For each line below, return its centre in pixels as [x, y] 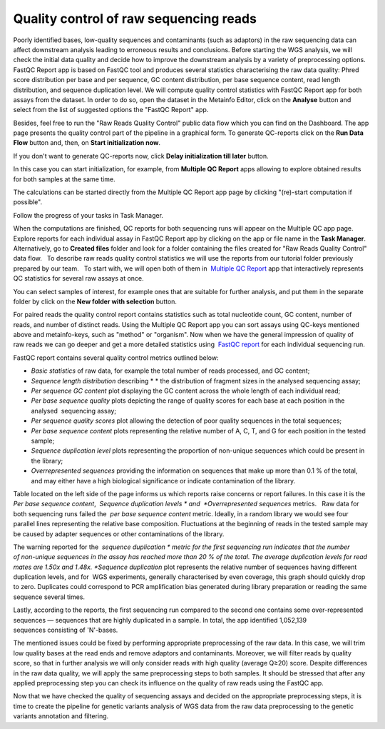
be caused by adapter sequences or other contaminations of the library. [119, 534]
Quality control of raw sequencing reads [135, 19]
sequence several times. [49, 597]
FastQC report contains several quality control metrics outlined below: [116, 358]
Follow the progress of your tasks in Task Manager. [88, 215]
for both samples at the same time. [64, 179]
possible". [28, 202]
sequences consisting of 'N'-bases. [66, 630]
